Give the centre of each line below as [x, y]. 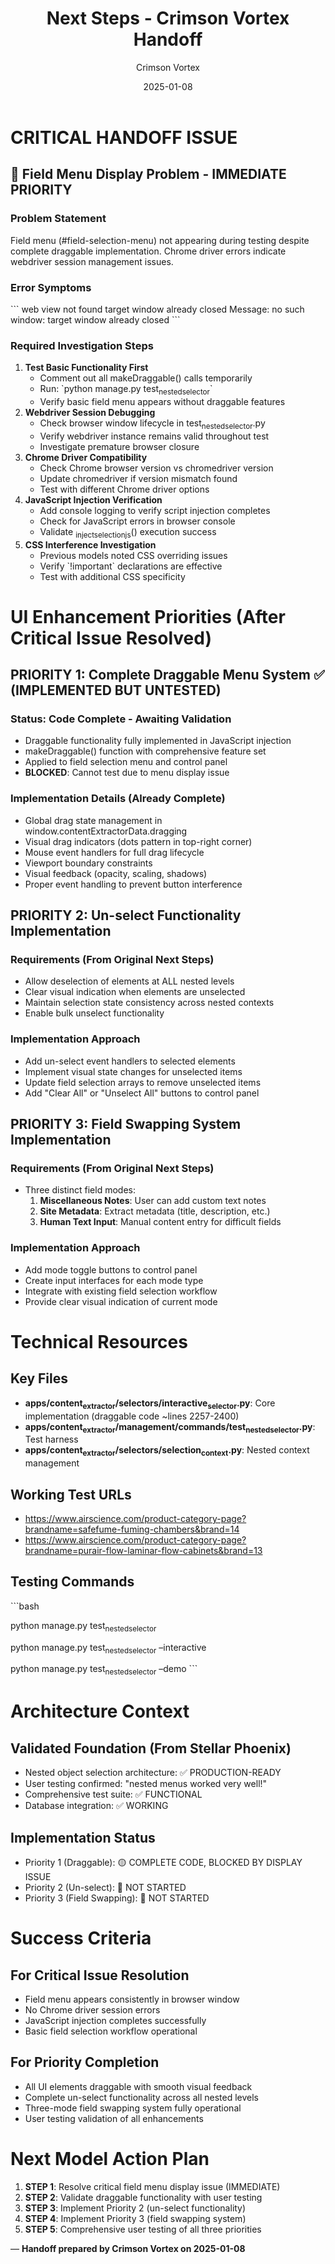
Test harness [51, 1439]
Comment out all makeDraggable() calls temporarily [146, 378]
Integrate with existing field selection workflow [121, 1291]
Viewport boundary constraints [88, 863]
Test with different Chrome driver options [124, 489]
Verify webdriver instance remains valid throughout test [154, 436]
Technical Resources [99, 1341]
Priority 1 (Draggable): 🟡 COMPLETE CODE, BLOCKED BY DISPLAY [163, 1862]
